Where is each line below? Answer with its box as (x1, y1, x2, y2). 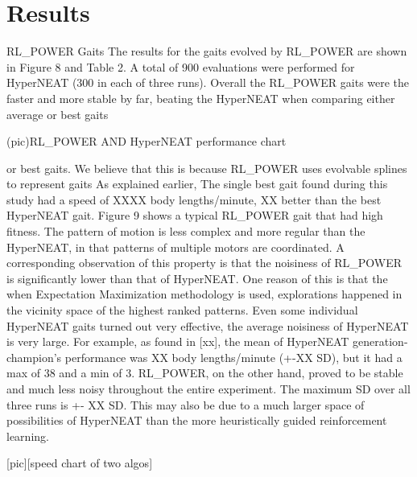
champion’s (6, 348, 62, 365)
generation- (353, 333, 408, 350)
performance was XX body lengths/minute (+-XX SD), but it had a (64, 348, 403, 365)
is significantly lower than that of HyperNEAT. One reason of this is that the (6, 269, 388, 286)
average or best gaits (6, 105, 109, 122)
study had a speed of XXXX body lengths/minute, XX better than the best (6, 191, 382, 208)
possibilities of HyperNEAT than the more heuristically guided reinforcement (6, 412, 387, 429)
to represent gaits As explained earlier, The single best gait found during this (6, 175, 388, 192)
